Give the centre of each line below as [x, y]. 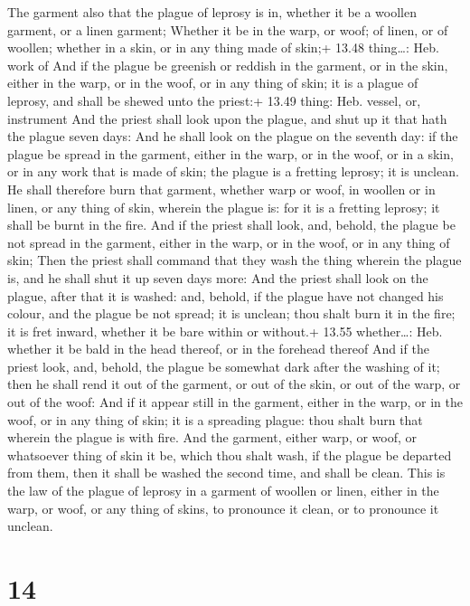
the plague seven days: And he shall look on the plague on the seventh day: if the [233, 136]
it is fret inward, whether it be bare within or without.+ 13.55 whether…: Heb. [225, 331]
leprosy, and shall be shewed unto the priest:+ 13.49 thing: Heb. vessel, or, [214, 100]
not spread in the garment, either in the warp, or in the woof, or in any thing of [229, 242]
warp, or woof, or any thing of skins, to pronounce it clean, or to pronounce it [223, 508]
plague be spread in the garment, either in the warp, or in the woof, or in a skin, [230, 153]
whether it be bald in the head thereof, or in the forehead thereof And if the [218, 349]
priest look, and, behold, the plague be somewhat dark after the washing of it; [224, 366]
